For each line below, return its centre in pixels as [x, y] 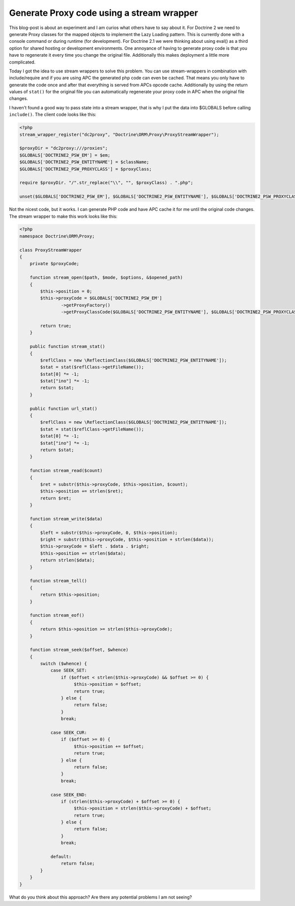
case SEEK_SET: [69, 671]
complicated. [22, 62]
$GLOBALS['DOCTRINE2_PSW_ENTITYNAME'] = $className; [84, 162]
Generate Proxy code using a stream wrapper [104, 13]
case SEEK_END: [69, 795]
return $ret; [56, 498]
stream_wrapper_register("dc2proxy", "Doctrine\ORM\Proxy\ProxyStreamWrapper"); [119, 134]
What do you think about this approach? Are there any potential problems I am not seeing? [101, 897]
